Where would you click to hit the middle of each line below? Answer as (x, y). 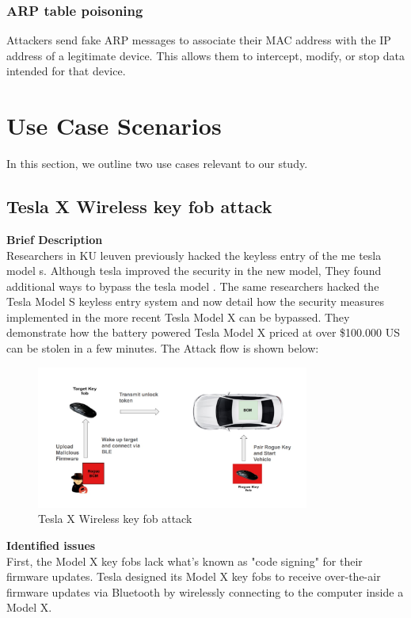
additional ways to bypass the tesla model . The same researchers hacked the (193, 286)
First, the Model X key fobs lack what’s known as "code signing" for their (185, 561)
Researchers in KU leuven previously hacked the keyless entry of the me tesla (194, 255)
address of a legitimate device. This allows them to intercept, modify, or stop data (205, 55)
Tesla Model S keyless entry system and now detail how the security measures (196, 301)
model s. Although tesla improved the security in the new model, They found (194, 271)
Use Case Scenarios (114, 126)
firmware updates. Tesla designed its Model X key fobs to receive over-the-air (194, 576)
